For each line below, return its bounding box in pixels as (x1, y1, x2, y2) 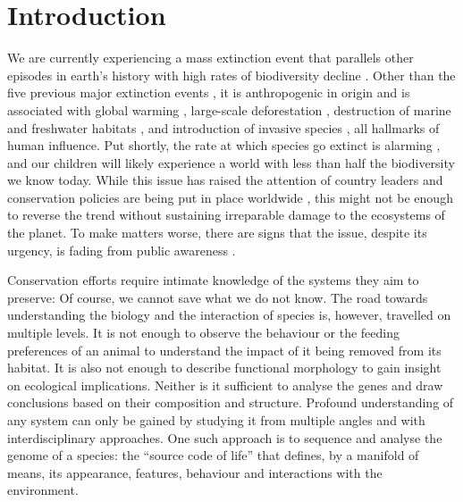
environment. (7, 481, 79, 499)
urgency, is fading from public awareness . (7, 240, 236, 259)
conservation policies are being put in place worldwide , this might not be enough (7, 188, 453, 206)
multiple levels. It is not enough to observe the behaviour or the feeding (7, 323, 400, 342)
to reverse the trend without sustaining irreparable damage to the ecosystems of (7, 205, 445, 224)
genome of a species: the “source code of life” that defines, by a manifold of (7, 446, 419, 464)
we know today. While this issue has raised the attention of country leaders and (7, 171, 443, 189)
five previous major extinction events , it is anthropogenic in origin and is (7, 83, 410, 102)
